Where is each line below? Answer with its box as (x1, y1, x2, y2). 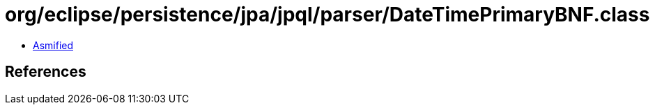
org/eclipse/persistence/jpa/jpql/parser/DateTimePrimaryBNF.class (5, 3, 650, 26)
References (5, 63, 86, 81)
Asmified (33, 39, 74, 51)
